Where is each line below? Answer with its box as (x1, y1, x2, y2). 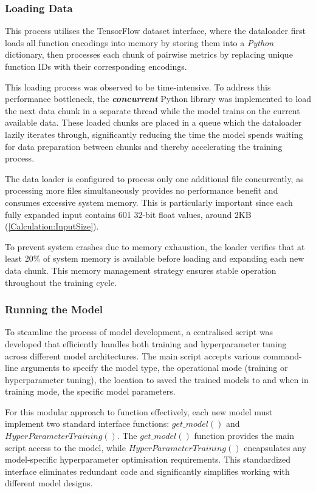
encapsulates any (244, 441, 306, 454)
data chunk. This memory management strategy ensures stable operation (5, 263, 276, 276)
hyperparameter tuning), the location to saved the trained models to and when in (5, 373, 309, 386)
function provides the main (194, 429, 295, 442)
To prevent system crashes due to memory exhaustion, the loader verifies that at (5, 240, 305, 253)
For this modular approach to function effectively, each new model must (5, 405, 273, 418)
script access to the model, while (5, 441, 126, 454)
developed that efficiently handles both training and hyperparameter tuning (5, 337, 287, 350)
